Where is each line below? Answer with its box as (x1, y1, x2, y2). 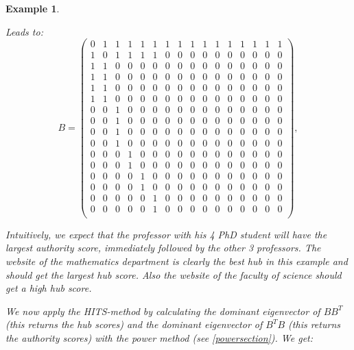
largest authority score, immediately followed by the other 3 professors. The (5, 240, 321, 255)
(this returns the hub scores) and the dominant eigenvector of (5, 317, 263, 332)
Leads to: (5, 24, 43, 38)
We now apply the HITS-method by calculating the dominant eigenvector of (5, 303, 320, 318)
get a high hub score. (5, 281, 92, 295)
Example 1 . (5, 1, 60, 15)
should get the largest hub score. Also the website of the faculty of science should (5, 267, 342, 282)
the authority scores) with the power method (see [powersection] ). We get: (5, 330, 314, 345)
